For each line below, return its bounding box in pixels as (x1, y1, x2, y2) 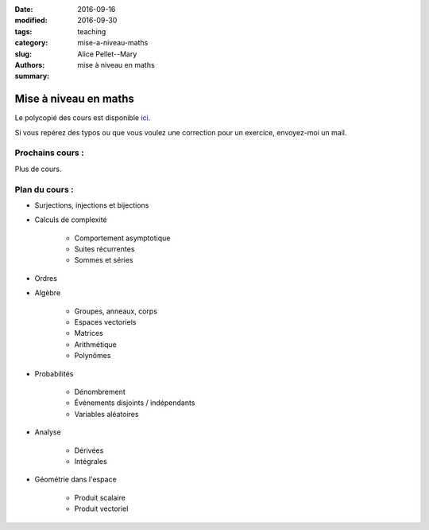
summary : (14, 72, 50, 81)
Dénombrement (74, 387, 126, 396)
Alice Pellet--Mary (77, 49, 137, 59)
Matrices (74, 329, 103, 338)
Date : (14, 5, 33, 14)
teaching (77, 26, 106, 36)
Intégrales (74, 456, 107, 466)
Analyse (34, 427, 61, 437)
